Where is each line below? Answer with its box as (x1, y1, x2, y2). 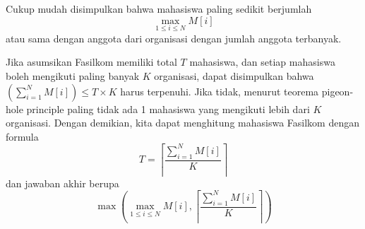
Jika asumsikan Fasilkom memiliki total (6, 54, 177, 69)
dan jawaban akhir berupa (6, 175, 119, 190)
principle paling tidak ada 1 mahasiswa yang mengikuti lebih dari (26, 101, 310, 116)
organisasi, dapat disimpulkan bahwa (154, 69, 314, 83)
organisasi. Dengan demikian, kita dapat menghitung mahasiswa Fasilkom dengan (6, 115, 359, 130)
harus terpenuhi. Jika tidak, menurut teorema (120, 83, 319, 98)
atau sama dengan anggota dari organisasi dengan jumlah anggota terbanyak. (6, 30, 342, 45)
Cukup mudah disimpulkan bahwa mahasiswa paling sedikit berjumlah (6, 1, 312, 16)
